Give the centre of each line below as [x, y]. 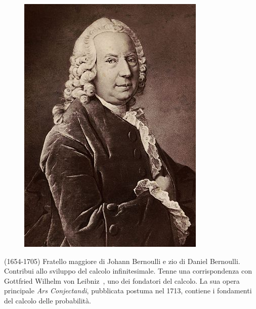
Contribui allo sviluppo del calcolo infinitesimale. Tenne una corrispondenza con [128, 271]
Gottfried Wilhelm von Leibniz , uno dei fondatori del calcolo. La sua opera [122, 280]
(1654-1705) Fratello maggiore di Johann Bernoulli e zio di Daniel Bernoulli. [122, 261]
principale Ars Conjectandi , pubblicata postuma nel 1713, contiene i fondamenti [128, 291]
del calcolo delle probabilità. [48, 300]
